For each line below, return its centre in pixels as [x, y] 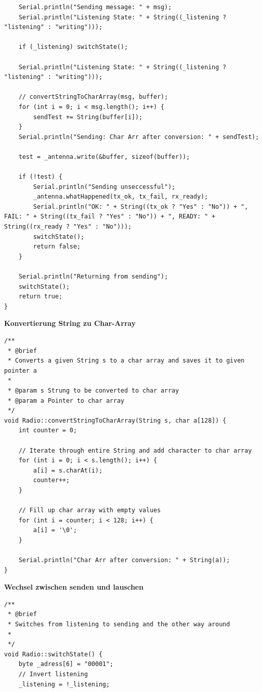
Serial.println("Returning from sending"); [93, 277]
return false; [57, 247]
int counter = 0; [48, 431]
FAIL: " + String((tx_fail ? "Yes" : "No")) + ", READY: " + [110, 217]
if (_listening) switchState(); [73, 47]
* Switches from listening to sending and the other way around [119, 625]
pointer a [21, 370]
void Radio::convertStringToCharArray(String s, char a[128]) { [115, 420]
